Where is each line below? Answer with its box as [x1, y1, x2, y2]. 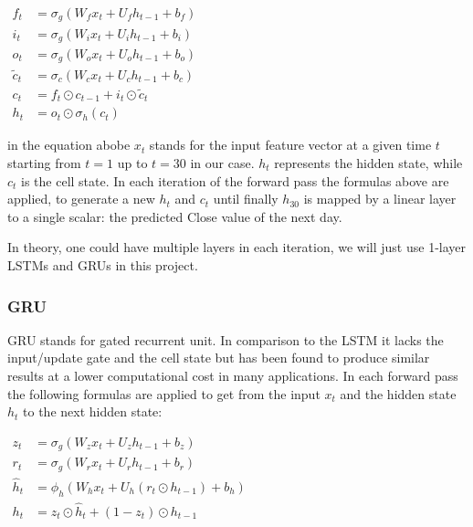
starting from [7, 153, 81, 173]
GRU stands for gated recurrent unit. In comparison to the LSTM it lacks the [7, 330, 444, 349]
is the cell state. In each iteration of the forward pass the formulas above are [21, 171, 449, 190]
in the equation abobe [7, 135, 131, 154]
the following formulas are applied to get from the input [7, 384, 321, 403]
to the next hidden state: [23, 402, 163, 421]
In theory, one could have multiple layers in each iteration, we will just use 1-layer [7, 237, 467, 257]
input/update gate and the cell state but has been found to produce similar [7, 348, 430, 367]
